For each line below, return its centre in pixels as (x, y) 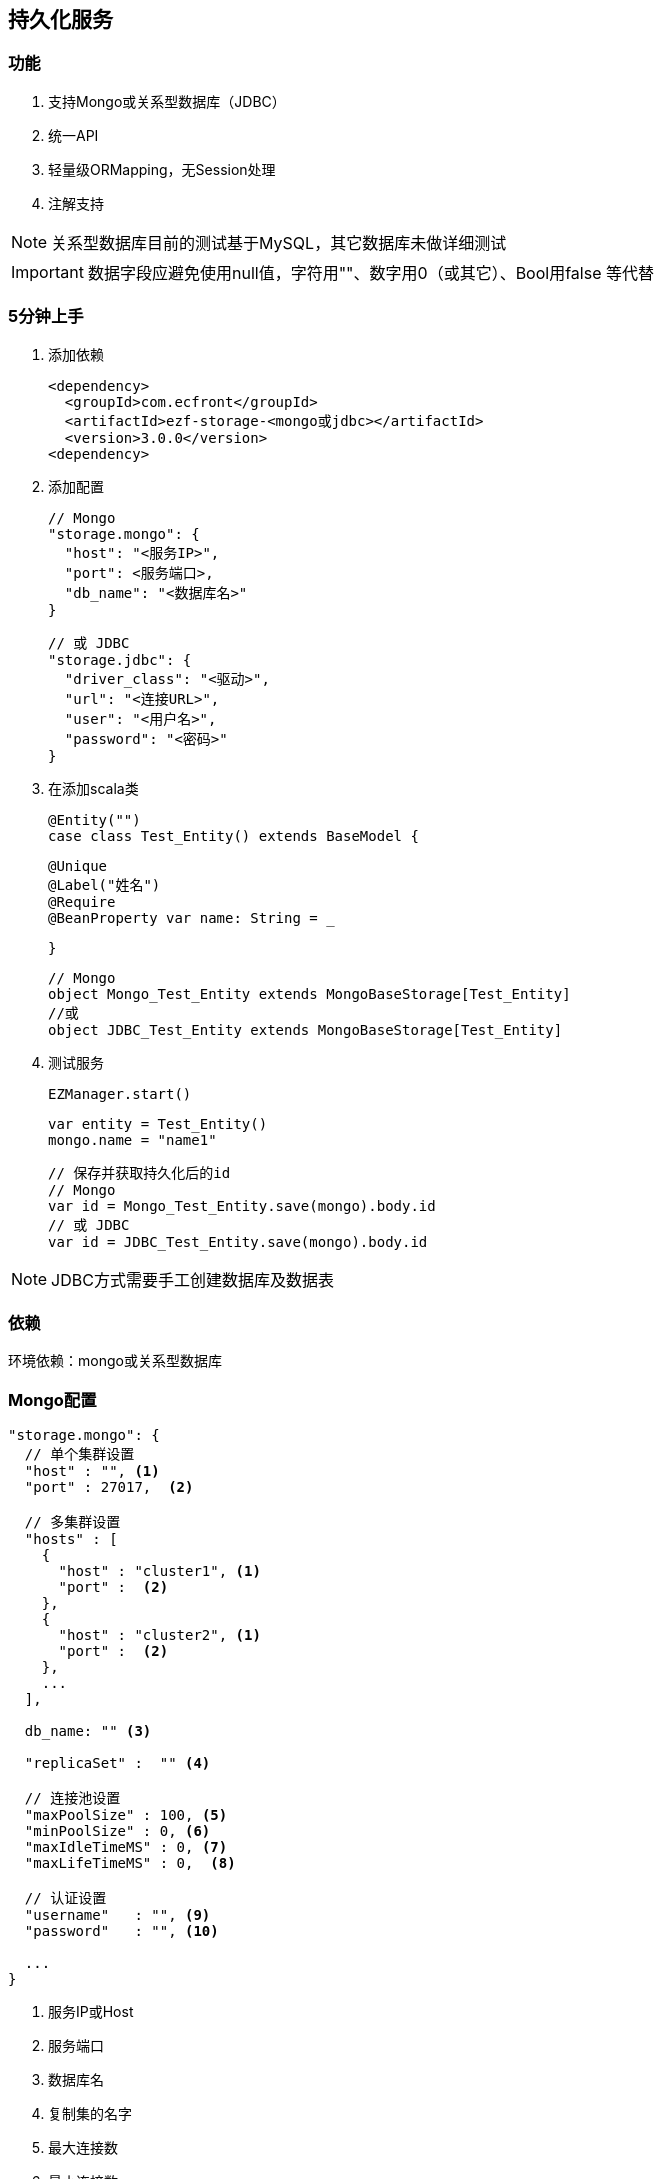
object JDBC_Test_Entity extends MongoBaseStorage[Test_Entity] (305, 1029)
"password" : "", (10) (121, 1931)
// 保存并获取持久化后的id (139, 1172)
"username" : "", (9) (117, 1915)
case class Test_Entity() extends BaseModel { (233, 835)
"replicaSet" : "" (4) (117, 1763)
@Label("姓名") (104, 884)
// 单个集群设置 (79, 1454)
